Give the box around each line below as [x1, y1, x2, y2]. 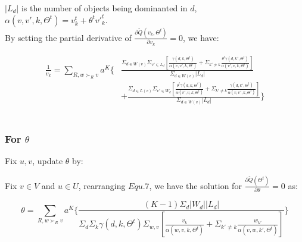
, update [32, 154, 63, 166]
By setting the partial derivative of [5, 31, 132, 43]
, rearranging [78, 179, 126, 191]
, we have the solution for [149, 179, 242, 191]
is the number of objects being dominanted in [21, 2, 188, 14]
